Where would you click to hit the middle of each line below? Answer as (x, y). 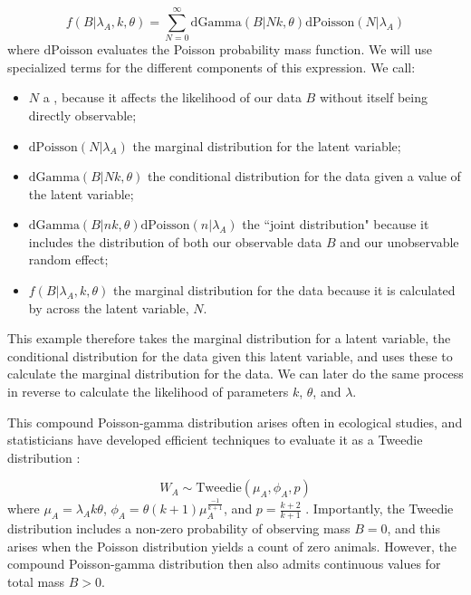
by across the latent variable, (109, 307)
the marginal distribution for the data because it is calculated (284, 290)
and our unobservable (399, 241)
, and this (413, 528)
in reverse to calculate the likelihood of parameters (148, 392)
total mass (36, 581)
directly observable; (82, 115)
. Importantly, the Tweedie (380, 509)
